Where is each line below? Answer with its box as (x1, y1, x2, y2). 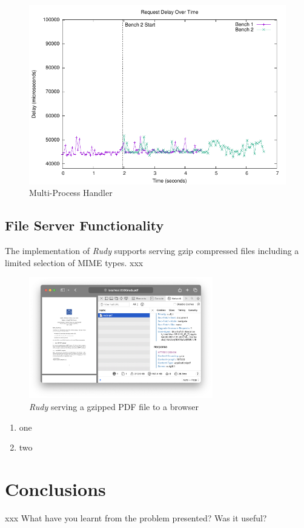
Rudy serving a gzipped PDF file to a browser (29, 400, 199, 412)
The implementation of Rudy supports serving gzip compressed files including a (5, 244, 299, 257)
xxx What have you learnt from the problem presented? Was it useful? (5, 511, 267, 524)
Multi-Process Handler (29, 186, 113, 199)
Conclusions (5, 476, 106, 501)
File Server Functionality (5, 216, 164, 235)
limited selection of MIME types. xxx (5, 256, 144, 269)
